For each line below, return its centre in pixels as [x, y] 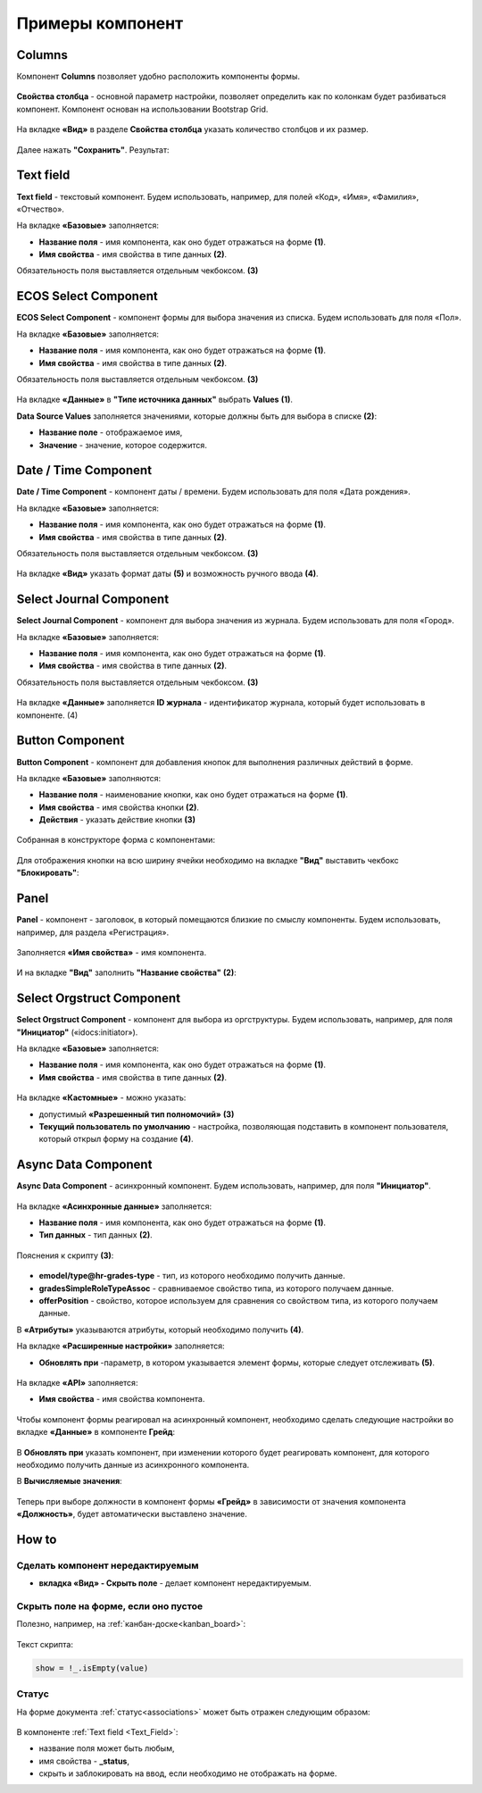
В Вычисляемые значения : [69, 1481]
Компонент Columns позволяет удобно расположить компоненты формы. [158, 77]
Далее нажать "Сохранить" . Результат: [93, 150]
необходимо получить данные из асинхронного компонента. [133, 1464]
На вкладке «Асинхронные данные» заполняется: [114, 1206]
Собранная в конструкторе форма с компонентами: [116, 840]
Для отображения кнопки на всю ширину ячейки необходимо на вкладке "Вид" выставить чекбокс [208, 860]
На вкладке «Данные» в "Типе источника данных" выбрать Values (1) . [155, 400]
